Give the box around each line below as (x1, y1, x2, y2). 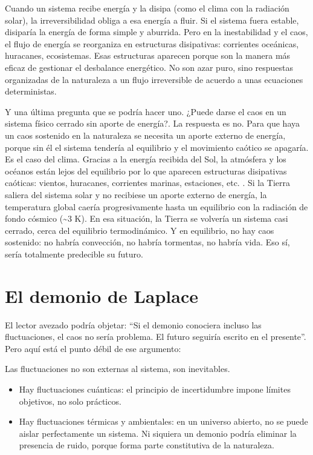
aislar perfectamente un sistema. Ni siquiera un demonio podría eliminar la (19, 427, 297, 439)
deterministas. (5, 85, 57, 98)
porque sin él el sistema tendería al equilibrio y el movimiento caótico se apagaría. (5, 141, 309, 153)
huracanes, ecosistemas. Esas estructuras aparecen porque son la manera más (5, 49, 291, 62)
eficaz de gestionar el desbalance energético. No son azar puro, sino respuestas (5, 61, 294, 73)
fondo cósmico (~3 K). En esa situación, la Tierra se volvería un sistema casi (5, 212, 288, 225)
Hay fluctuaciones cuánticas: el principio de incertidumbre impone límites (19, 382, 291, 395)
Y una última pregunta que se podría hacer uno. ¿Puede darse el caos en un (5, 105, 286, 118)
